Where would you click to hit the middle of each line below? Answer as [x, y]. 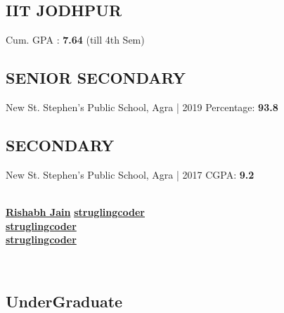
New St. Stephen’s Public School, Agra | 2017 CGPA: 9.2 [130, 174]
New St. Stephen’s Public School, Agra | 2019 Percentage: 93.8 [142, 107]
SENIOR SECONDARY [96, 78]
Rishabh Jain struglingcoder [75, 211]
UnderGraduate [64, 301]
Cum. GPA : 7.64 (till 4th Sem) [75, 40]
